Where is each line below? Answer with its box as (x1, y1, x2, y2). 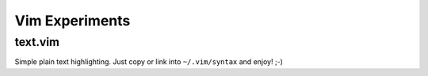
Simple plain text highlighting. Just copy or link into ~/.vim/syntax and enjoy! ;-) (14, 57, 283, 66)
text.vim (14, 35, 59, 49)
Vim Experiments (14, 12, 131, 29)
